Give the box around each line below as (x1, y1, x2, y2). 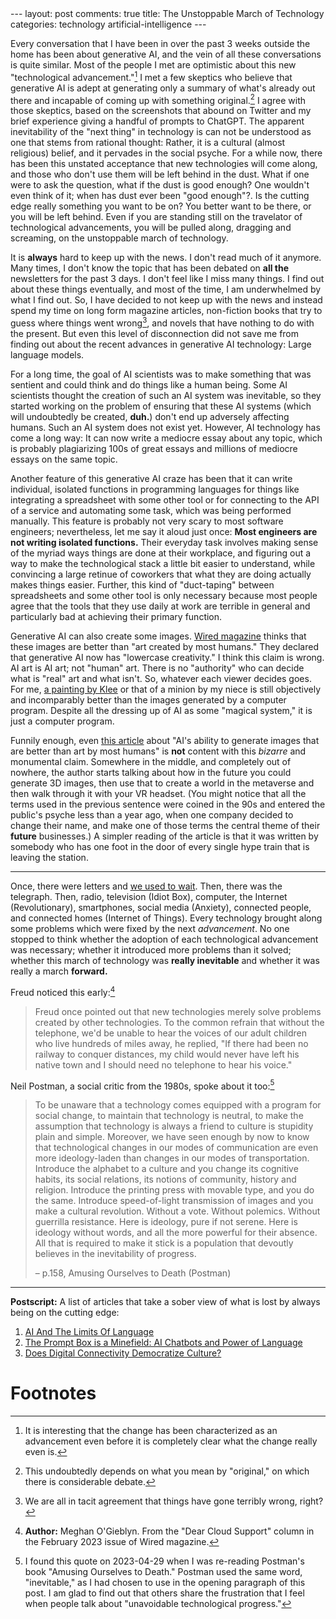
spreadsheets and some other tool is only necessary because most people (10, 589, 318, 601)
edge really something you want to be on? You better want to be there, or (10, 200, 312, 212)
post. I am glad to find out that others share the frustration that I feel (24, 1587, 305, 1599)
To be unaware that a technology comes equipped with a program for (34, 1099, 322, 1111)
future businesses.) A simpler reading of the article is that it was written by (10, 830, 319, 842)
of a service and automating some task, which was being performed (10, 504, 292, 516)
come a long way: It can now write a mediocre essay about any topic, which (10, 432, 323, 444)
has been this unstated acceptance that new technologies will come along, (10, 158, 318, 170)
